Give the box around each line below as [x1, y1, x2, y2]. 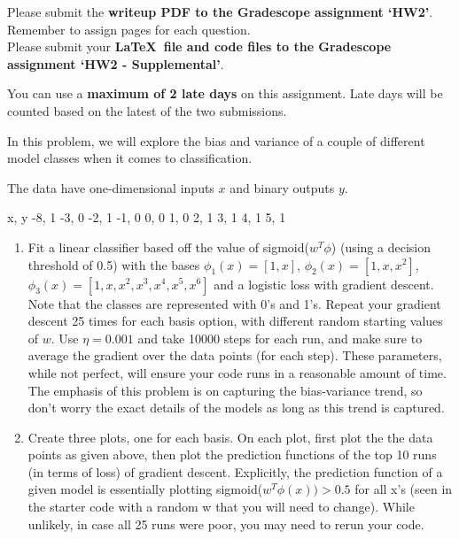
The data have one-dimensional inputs [7, 178, 214, 196]
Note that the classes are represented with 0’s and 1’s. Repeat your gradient [27, 294, 441, 312]
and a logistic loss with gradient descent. [214, 274, 434, 293]
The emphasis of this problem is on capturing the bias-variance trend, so [27, 381, 423, 399]
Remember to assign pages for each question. [7, 19, 251, 38]
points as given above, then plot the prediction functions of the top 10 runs [27, 445, 437, 464]
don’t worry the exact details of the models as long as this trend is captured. [27, 398, 445, 417]
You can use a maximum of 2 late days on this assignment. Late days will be [7, 84, 443, 103]
